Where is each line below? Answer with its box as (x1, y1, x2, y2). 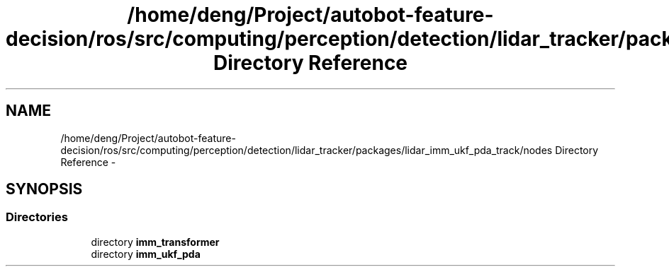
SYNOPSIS (6, 180, 83, 199)
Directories (6, 210, 68, 225)
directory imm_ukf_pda (91, 247, 201, 260)
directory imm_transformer (91, 235, 220, 248)
